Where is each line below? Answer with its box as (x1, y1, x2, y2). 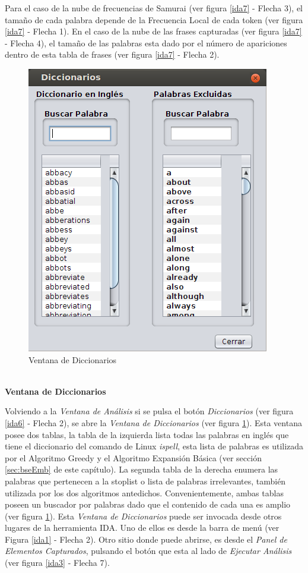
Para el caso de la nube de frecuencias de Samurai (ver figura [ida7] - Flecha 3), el (5, 2, 303, 14)
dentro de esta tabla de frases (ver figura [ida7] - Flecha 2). (5, 48, 220, 61)
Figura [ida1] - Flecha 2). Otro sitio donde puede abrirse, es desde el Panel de (5, 533, 287, 545)
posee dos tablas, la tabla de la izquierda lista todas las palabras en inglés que (5, 428, 289, 440)
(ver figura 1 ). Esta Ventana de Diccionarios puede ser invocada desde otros (5, 509, 282, 522)
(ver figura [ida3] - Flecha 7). (5, 556, 110, 569)
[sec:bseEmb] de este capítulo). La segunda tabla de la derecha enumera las (5, 463, 278, 476)
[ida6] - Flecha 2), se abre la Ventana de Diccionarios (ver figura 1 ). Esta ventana (5, 416, 302, 429)
